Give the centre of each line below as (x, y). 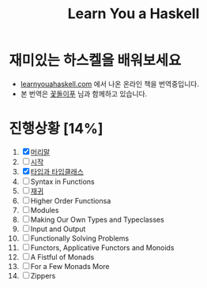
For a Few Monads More (70, 266)
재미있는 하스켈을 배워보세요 (95, 61)
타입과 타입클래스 (57, 171)
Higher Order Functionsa (71, 200)
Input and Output (58, 229)
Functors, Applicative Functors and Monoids (102, 247)
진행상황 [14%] (56, 129)
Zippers (43, 275)
